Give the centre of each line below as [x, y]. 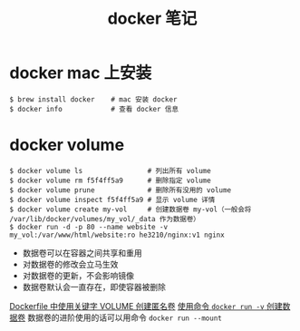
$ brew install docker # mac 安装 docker [93, 99]
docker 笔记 [152, 19]
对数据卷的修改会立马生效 [70, 264]
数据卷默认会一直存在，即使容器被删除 [94, 287]
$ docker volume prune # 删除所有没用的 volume [121, 190]
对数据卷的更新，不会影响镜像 [78, 275]
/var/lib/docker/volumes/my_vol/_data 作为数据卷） [105, 219]
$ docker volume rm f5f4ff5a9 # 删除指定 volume [110, 180]
